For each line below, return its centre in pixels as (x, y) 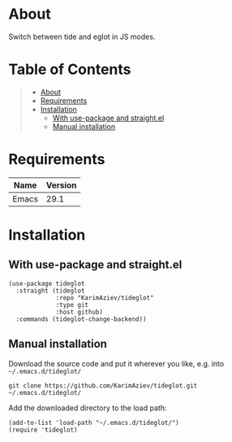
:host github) (79, 312)
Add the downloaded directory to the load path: (88, 408)
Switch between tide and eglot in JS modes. (82, 37)
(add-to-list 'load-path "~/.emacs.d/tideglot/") (94, 422)
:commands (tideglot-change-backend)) (82, 319)
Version (61, 185)
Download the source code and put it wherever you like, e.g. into (116, 363)
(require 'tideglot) (43, 430)
